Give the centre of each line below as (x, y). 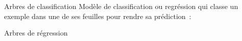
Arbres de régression (36, 33)
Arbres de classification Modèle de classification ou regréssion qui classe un (121, 6)
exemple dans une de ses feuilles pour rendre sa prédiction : (98, 16)
